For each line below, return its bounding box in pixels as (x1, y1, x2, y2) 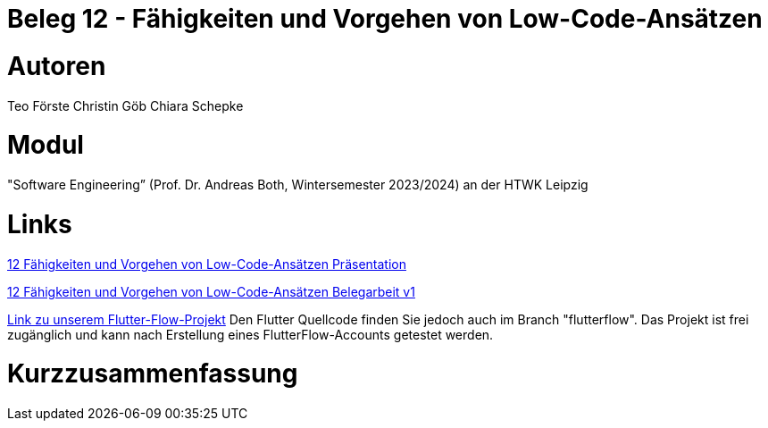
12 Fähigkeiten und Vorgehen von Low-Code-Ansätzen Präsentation (7, 256, 406, 272)
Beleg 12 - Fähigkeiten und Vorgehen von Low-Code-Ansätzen (7, 4, 763, 34)
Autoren (7, 50, 106, 81)
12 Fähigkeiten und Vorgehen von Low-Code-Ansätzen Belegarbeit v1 (7, 283, 415, 299)
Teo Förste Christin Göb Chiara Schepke (7, 97, 244, 113)
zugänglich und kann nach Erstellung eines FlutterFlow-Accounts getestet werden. (7, 326, 494, 342)
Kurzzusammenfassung (7, 358, 298, 390)
